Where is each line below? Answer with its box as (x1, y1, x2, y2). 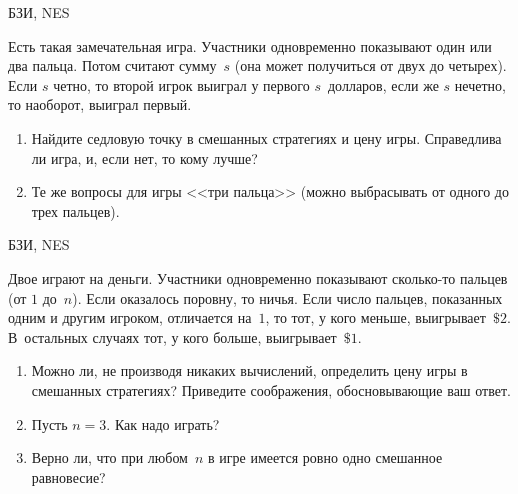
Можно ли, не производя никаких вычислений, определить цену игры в (31, 360, 468, 381)
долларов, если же (327, 74, 439, 95)
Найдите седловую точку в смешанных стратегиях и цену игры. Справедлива (31, 127, 502, 148)
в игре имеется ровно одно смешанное (208, 447, 443, 468)
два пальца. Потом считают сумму (8, 55, 217, 76)
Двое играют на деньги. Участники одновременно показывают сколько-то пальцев (8, 267, 508, 288)
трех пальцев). (31, 200, 120, 221)
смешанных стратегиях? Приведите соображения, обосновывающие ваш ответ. (31, 379, 511, 400)
